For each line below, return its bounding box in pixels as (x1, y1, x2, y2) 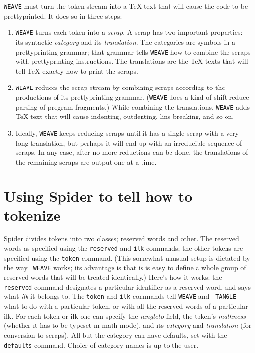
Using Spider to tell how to (4, 185, 193, 206)
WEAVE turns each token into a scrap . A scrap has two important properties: (15, 27, 243, 37)
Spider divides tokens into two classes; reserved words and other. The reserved (4, 233, 239, 243)
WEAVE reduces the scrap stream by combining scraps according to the (15, 82, 225, 92)
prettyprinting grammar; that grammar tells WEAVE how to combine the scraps (15, 46, 251, 57)
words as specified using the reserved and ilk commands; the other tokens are (4, 243, 243, 253)
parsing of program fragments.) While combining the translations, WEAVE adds (15, 101, 250, 112)
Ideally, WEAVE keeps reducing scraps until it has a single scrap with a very (15, 127, 239, 138)
